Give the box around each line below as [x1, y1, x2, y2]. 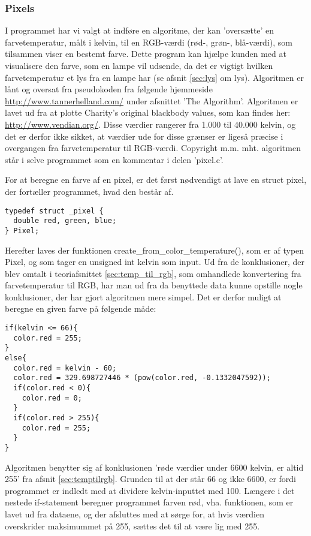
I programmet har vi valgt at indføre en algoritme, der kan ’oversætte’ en [5, 24, 274, 37]
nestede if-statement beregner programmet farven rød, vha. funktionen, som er [5, 496, 294, 508]
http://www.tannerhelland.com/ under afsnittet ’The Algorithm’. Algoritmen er [5, 94, 298, 107]
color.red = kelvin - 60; [13, 363, 117, 372]
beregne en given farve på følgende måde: [5, 302, 156, 315]
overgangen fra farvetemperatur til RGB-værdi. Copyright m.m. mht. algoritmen [5, 141, 301, 154]
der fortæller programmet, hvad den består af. [5, 185, 174, 197]
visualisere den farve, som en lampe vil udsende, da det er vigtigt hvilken [5, 59, 273, 71]
